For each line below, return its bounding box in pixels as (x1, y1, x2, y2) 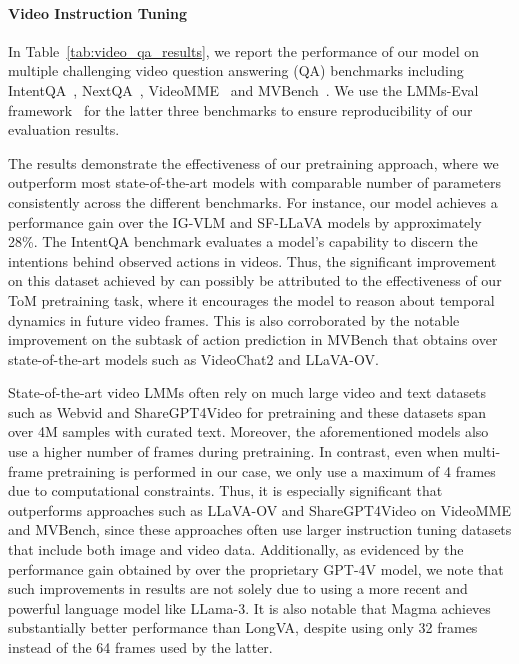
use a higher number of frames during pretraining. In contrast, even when (8, 441, 459, 462)
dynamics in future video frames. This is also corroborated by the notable (8, 309, 460, 330)
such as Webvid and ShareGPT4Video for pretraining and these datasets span (8, 401, 487, 422)
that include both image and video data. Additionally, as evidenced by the (8, 539, 464, 560)
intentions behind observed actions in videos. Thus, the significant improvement (8, 250, 497, 271)
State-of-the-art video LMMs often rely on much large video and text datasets (8, 382, 487, 403)
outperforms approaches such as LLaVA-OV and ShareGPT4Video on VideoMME (8, 499, 512, 520)
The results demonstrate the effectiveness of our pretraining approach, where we (8, 152, 499, 173)
